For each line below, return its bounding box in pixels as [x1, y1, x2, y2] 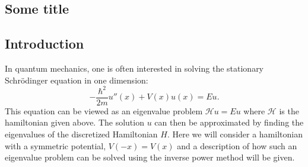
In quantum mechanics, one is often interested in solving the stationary [5, 62, 264, 74]
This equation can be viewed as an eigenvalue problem [5, 104, 203, 117]
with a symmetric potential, [5, 139, 106, 152]
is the [279, 104, 299, 117]
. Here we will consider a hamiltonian [167, 127, 303, 140]
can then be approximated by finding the [154, 116, 304, 129]
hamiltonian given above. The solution [5, 116, 144, 129]
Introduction [5, 34, 84, 53]
